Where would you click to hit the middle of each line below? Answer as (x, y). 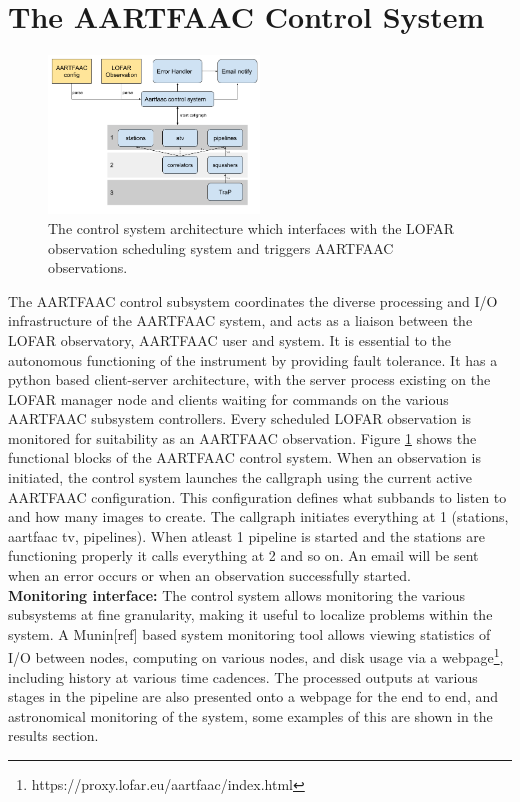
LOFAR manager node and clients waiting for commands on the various (228, 398)
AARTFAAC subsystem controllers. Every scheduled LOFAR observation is (240, 418)
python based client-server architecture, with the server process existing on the (249, 379)
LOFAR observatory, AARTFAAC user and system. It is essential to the (229, 339)
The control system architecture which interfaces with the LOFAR (251, 227)
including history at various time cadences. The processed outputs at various (243, 676)
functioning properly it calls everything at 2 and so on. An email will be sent (243, 555)
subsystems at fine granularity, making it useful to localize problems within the (250, 614)
